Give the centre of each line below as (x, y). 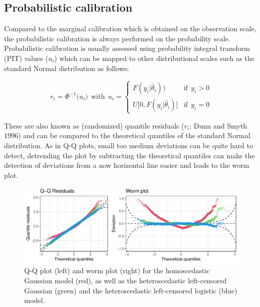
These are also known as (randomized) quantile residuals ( (94, 125)
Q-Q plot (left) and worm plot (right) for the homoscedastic (117, 270)
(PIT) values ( (26, 58)
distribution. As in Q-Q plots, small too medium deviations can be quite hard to (129, 145)
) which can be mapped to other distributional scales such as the (154, 58)
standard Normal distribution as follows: (67, 68)
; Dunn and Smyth (218, 125)
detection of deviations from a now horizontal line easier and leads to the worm (127, 165)
